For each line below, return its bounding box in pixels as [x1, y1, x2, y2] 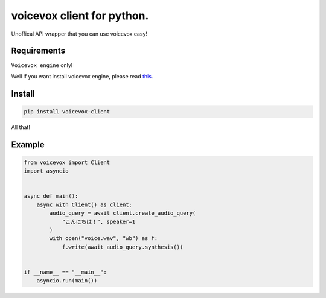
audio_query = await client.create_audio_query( [49, 210, 196, 217]
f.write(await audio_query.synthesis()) [62, 243, 184, 250]
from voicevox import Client [24, 159, 110, 166]
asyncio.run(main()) [36, 277, 98, 284]
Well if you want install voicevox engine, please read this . [11, 72, 153, 80]
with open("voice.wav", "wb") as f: [49, 235, 158, 242]
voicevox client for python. [11, 9, 149, 22]
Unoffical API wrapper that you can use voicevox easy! [11, 30, 148, 37]
